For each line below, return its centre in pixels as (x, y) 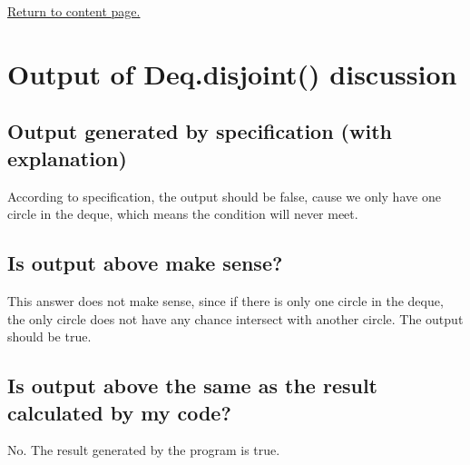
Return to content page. (74, 11)
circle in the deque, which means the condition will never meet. (183, 214)
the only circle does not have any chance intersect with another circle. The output (235, 318)
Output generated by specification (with (200, 131)
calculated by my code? (119, 412)
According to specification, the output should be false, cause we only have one (224, 196)
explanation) (67, 158)
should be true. (49, 336)
